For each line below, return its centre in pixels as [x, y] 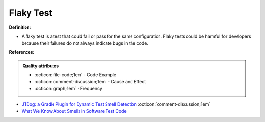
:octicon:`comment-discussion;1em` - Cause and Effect [90, 81]
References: [22, 52]
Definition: [20, 27]
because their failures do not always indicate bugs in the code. [85, 43]
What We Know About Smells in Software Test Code [74, 111]
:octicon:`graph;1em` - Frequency [68, 89]
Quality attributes [40, 66]
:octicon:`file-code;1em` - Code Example [76, 75]
